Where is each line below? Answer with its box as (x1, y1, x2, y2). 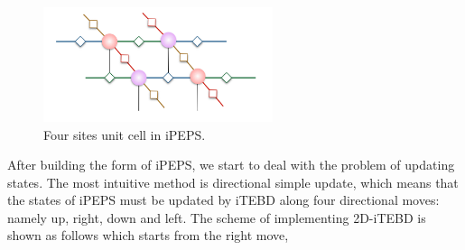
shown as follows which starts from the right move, (7, 226, 289, 245)
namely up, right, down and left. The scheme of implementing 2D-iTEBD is (7, 208, 426, 227)
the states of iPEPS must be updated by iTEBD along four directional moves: (7, 190, 440, 209)
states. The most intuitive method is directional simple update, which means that (7, 172, 459, 191)
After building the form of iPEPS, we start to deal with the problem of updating (7, 155, 455, 174)
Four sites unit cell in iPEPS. (43, 125, 206, 144)
